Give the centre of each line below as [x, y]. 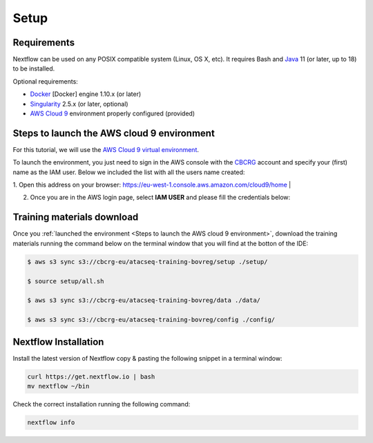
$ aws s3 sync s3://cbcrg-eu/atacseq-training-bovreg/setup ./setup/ [147, 262]
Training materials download [76, 217]
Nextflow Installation [58, 342]
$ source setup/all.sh [66, 281]
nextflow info [51, 422]
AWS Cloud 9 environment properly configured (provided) [113, 113]
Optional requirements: [46, 81]
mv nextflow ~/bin [58, 386]
